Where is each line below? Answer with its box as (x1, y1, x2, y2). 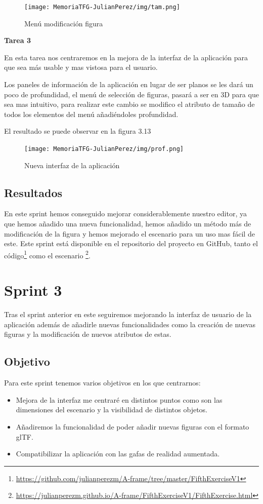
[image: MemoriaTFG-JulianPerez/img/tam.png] (24, 4, 180, 11)
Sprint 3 (4, 280, 62, 300)
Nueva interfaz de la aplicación (24, 160, 120, 170)
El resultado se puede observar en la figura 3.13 (4, 126, 151, 136)
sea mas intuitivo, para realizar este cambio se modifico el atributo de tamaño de (4, 99, 255, 109)
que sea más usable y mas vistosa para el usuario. (4, 62, 158, 72)
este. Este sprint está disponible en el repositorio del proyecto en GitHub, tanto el (4, 238, 258, 249)
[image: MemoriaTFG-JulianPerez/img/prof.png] (24, 145, 184, 152)
